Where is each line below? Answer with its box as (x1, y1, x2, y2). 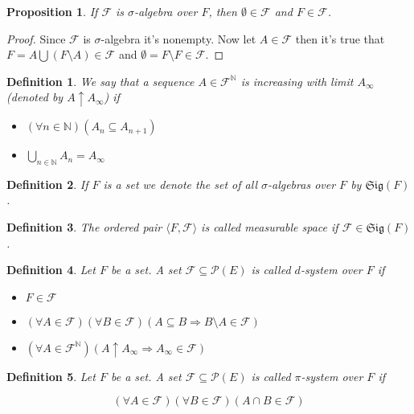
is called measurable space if (201, 219, 338, 236)
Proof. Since (6, 30, 66, 47)
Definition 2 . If (6, 175, 88, 192)
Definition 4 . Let (6, 261, 96, 278)
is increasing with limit (240, 72, 354, 89)
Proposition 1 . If (6, 3, 98, 19)
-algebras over (267, 175, 336, 192)
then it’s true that (295, 30, 385, 47)
